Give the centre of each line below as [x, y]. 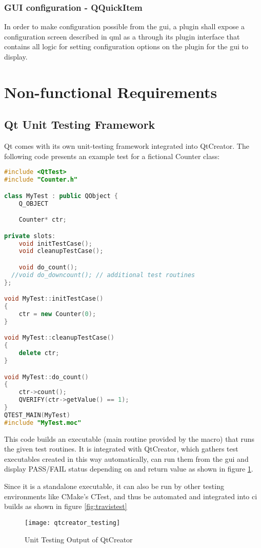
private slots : [30, 236]
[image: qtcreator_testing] [73, 523]
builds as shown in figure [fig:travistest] [66, 506]
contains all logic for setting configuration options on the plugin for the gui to [126, 46]
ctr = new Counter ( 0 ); [57, 314]
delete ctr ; [39, 353]
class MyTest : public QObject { [61, 196]
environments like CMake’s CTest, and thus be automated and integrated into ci [131, 496]
